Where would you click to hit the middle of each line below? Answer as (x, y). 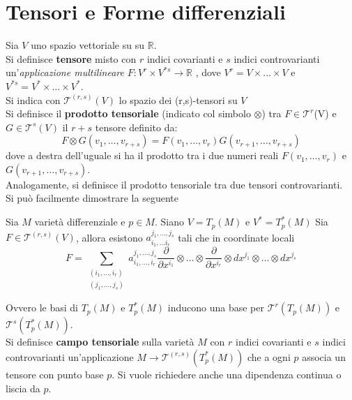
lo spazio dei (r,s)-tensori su (178, 99)
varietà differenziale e (80, 222)
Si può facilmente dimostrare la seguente (92, 198)
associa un (324, 356)
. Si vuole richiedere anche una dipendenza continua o (227, 374)
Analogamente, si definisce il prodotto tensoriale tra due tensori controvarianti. (174, 184)
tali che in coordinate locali (236, 237)
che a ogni (269, 356)
